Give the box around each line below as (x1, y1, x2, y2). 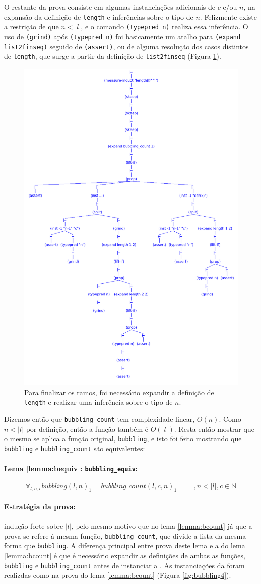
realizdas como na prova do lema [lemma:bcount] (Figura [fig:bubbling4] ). (4, 570, 231, 580)
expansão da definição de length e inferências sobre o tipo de (4, 11, 193, 22)
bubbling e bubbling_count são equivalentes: (4, 443, 145, 453)
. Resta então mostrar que (174, 423, 254, 434)
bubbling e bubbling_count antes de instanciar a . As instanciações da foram (4, 560, 245, 570)
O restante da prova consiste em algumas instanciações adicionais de (4, 2, 216, 12)
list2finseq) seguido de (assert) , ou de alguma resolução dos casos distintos (4, 41, 249, 51)
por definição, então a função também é (26, 423, 149, 434)
